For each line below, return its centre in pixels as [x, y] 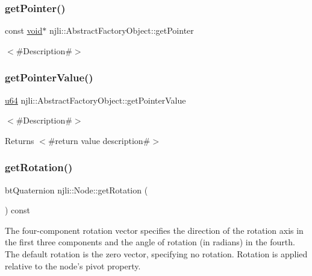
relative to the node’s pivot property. [73, 265]
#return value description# [99, 140]
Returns [20, 140]
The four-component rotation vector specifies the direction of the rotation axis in [154, 230]
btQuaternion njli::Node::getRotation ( [76, 190]
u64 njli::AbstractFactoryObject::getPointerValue [95, 100]
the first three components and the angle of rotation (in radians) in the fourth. [150, 242]
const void [24, 30]
